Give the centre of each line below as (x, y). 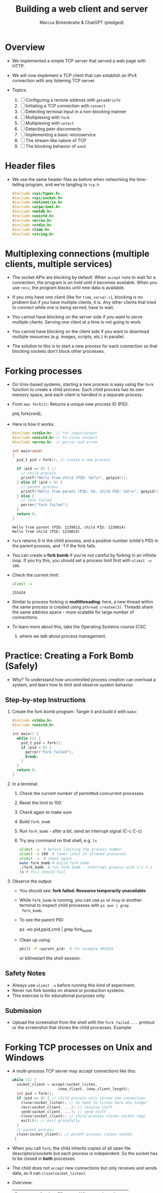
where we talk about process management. (63, 636)
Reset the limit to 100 (40, 803)
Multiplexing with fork (48, 117)
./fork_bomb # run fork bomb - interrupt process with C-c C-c (86, 868)
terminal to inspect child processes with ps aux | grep (74, 905)
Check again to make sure (45, 812)
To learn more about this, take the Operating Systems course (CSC (79, 627)
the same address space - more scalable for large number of (73, 612)
